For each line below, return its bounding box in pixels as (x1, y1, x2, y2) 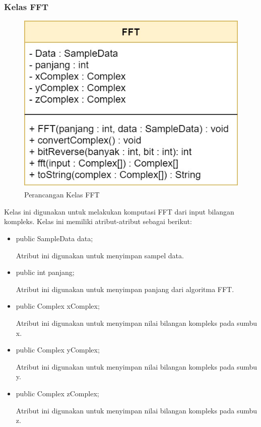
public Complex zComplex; (16, 388, 99, 398)
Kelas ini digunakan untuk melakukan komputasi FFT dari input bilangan (4, 206, 234, 217)
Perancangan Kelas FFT (24, 189, 100, 200)
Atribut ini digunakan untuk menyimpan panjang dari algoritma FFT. (16, 283, 234, 294)
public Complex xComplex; (16, 301, 100, 311)
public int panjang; (16, 267, 75, 277)
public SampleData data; (16, 233, 93, 243)
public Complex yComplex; (16, 344, 100, 355)
